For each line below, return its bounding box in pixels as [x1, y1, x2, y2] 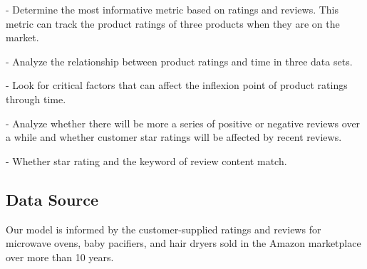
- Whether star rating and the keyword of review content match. [6, 153, 287, 168]
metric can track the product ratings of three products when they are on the [6, 16, 340, 31]
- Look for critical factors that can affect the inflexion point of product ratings [6, 78, 348, 93]
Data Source [6, 188, 99, 210]
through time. [6, 91, 66, 106]
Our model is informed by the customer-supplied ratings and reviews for [6, 221, 321, 236]
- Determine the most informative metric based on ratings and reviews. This [6, 2, 339, 16]
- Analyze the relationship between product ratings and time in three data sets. [6, 53, 353, 68]
